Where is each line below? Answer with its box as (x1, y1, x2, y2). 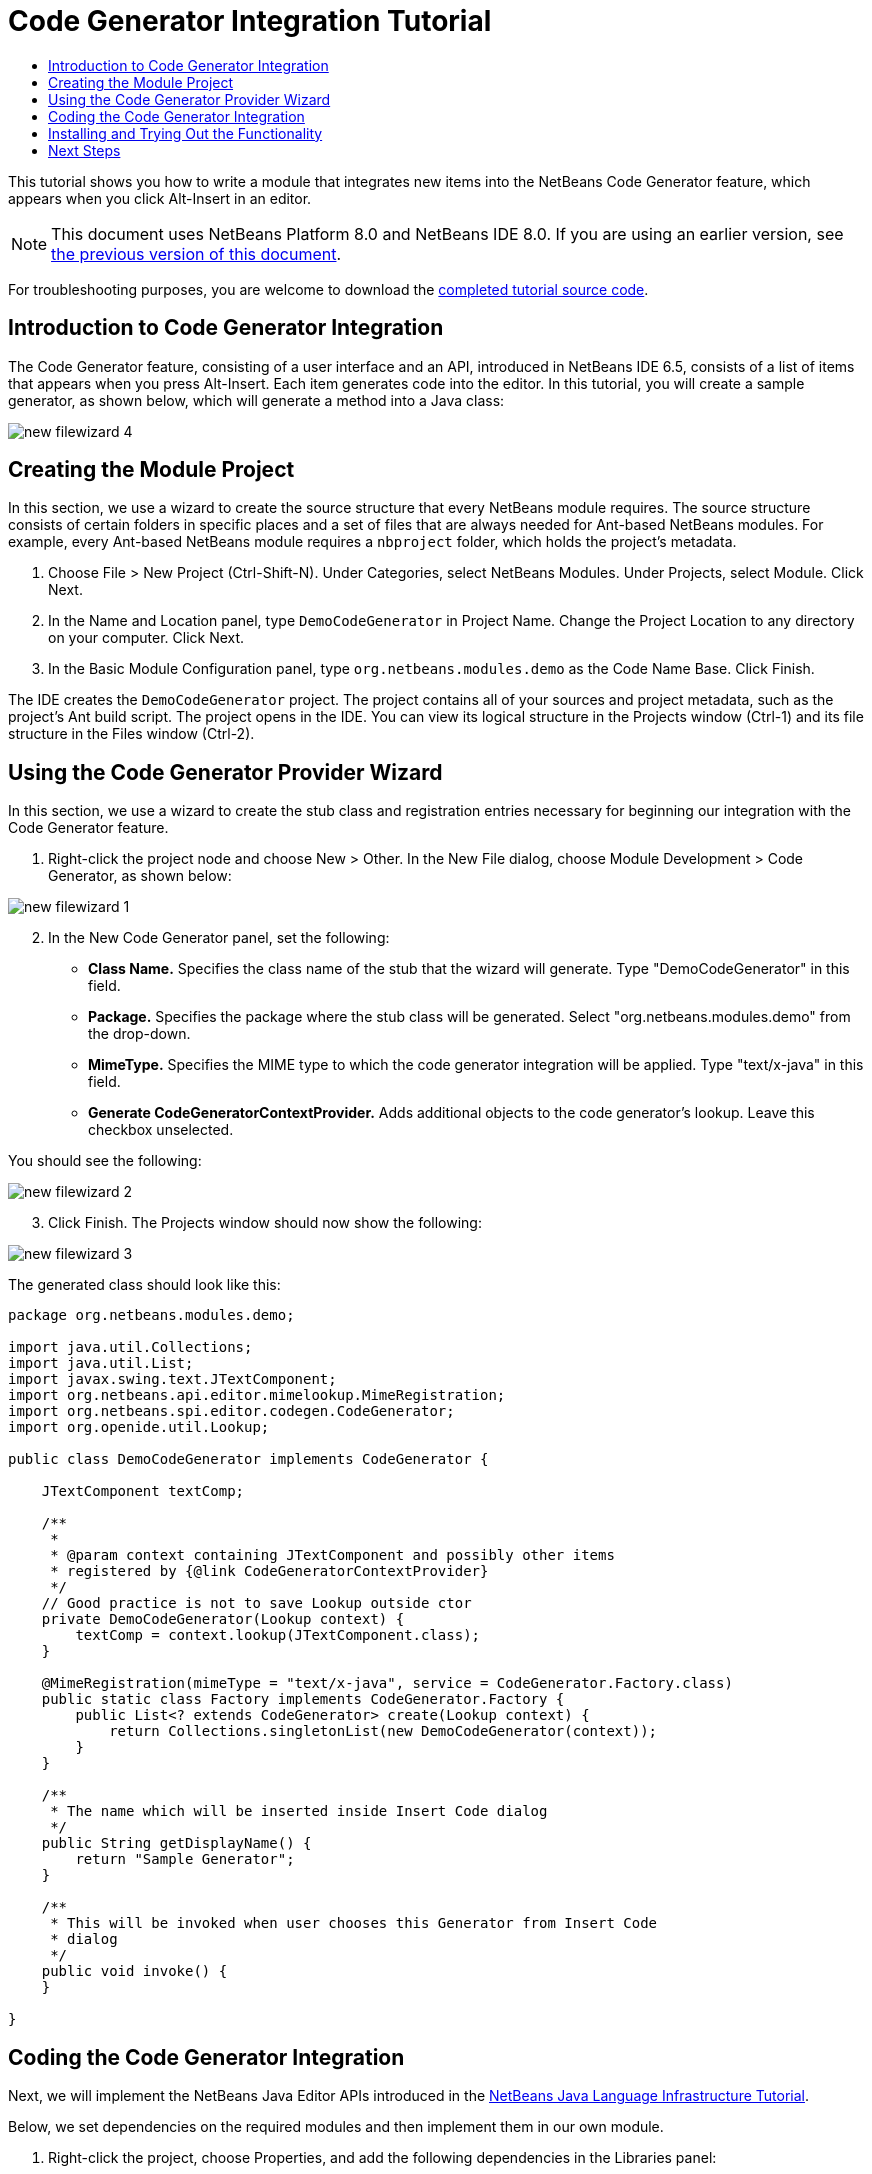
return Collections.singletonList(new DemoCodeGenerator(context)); (109, 1723, 658, 1740)
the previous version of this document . (51, 243, 342, 264)
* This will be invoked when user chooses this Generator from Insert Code (50, 1915, 658, 1932)
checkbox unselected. (88, 1121, 234, 1139)
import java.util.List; (8, 1355, 194, 1372)
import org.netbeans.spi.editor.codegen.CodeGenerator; (8, 1403, 455, 1420)
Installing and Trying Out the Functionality (48, 124, 323, 142)
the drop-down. (88, 1025, 191, 1043)
